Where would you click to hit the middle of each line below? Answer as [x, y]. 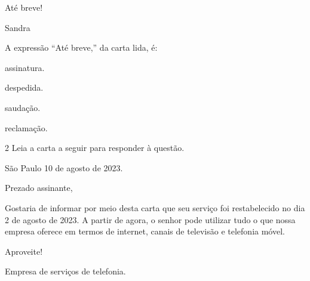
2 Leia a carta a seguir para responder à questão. [95, 148]
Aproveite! [24, 251]
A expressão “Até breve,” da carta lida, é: [81, 47]
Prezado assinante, [39, 188]
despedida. [24, 87]
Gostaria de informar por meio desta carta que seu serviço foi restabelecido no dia [155, 207]
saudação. [23, 107]
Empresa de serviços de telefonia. [65, 271]
